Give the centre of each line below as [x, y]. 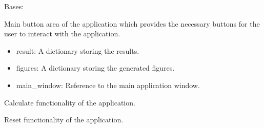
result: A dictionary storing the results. [78, 50]
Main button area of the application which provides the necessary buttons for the [132, 23]
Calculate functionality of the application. [70, 102]
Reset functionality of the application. [64, 120]
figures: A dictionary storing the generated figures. [95, 68]
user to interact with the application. [62, 34]
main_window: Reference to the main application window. [108, 85]
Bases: [14, 6]
